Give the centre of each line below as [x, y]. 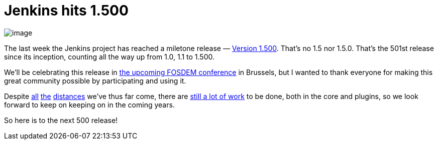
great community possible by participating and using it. [95, 80]
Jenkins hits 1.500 [66, 10]
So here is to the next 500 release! [61, 120]
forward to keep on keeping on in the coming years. [89, 104]
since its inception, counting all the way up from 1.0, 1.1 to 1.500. [110, 56]
